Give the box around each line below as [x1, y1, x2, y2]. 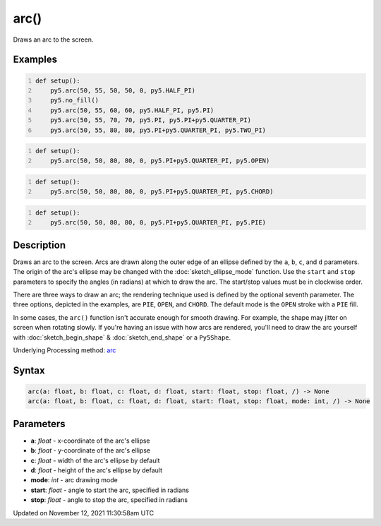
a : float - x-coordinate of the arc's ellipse [30, 436, 151, 445]
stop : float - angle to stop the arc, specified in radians [30, 496, 188, 504]
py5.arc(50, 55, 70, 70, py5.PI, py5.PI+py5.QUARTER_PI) [50, 116, 252, 124]
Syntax [13, 364, 45, 376]
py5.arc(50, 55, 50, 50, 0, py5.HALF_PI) [50, 86, 195, 95]
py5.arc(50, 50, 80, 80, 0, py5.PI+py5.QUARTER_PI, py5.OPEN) [50, 157, 270, 165]
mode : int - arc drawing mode [30, 476, 118, 484]
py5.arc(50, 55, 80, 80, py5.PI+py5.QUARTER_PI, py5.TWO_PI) [50, 126, 267, 134]
